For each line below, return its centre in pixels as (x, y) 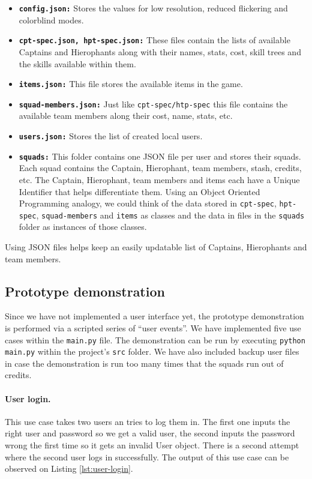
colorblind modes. (51, 20)
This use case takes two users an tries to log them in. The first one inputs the (148, 421)
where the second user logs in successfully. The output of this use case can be (147, 456)
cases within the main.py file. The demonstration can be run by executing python (155, 339)
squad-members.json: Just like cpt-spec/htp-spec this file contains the (153, 104)
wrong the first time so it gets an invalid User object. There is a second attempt (152, 445)
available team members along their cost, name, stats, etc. (126, 116)
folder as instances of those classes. (83, 227)
